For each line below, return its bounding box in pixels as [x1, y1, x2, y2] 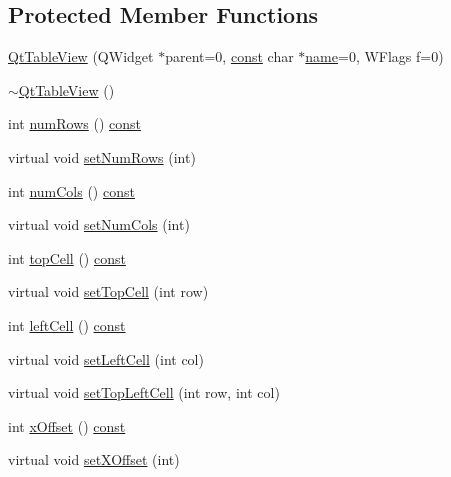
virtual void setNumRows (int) [8, 146, 196, 167]
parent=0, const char [165, 46, 294, 67]
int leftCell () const [8, 314, 126, 335]
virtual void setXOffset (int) [8, 449, 180, 470]
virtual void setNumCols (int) [8, 214, 190, 235]
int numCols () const [8, 180, 135, 201]
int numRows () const [8, 113, 141, 134]
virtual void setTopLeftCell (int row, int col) [8, 382, 280, 403]
